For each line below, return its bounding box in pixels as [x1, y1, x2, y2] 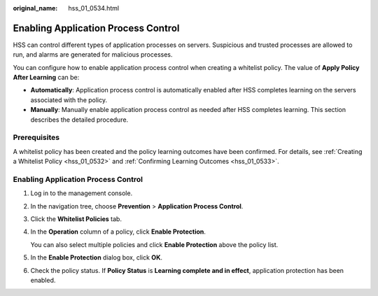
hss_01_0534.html [68, 4, 119, 12]
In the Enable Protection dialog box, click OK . [30, 253, 163, 262]
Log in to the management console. [30, 189, 133, 197]
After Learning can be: [13, 73, 80, 82]
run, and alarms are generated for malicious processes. [13, 50, 173, 59]
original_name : [13, 4, 58, 12]
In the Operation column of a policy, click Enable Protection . [30, 227, 206, 236]
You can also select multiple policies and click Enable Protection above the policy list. [30, 240, 279, 248]
